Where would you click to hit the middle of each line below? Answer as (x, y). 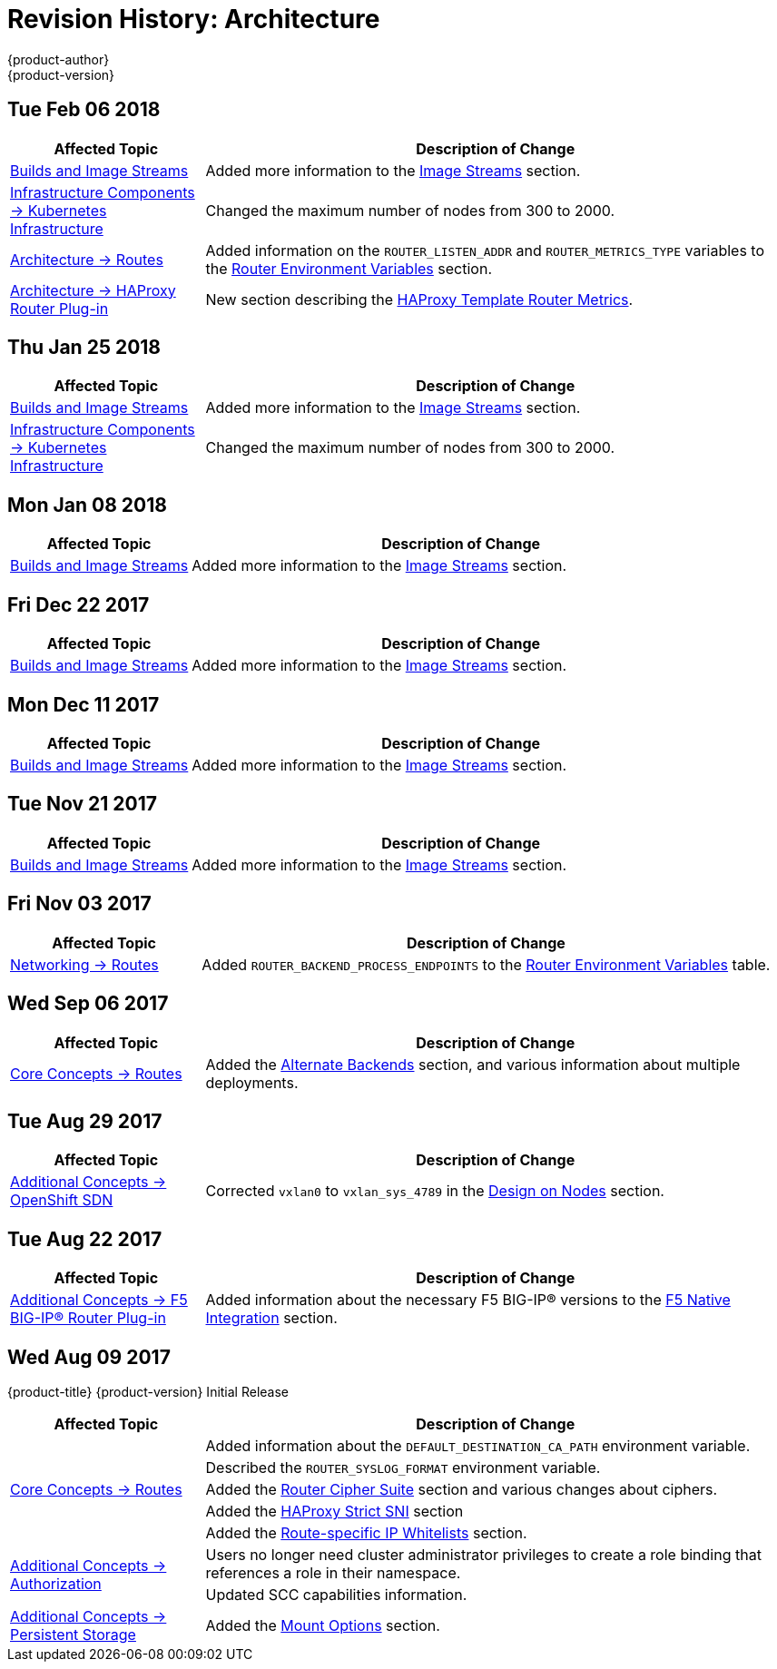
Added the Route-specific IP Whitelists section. (366, 1533)
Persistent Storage (73, 1635)
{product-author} (59, 59)
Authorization (56, 1584)
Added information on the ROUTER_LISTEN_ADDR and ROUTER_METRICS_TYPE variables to (485, 250)
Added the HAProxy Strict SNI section (334, 1512)
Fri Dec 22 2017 (79, 604)
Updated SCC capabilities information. (336, 1595)
